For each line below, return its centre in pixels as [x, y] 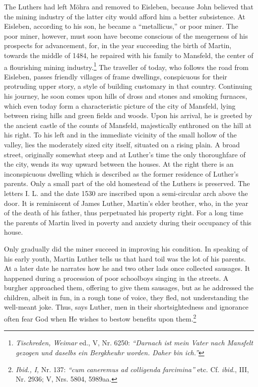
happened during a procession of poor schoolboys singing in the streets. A [116, 278]
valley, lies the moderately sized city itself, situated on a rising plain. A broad [122, 144]
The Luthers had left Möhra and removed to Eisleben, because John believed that [129, 6]
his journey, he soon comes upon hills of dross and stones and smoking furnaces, [126, 96]
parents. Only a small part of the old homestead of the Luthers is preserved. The [127, 183]
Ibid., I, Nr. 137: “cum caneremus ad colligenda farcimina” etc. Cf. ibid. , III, [132, 369]
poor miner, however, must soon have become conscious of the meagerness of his [126, 35]
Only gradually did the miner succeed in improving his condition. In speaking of [126, 248]
